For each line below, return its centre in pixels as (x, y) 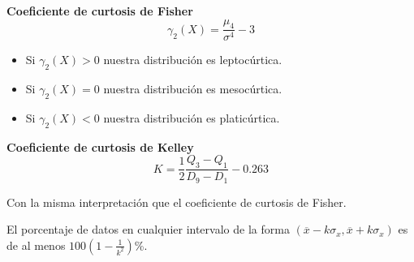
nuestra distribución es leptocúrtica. (193, 60)
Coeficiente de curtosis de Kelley (100, 146)
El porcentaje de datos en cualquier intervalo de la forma (148, 229)
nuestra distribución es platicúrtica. (192, 118)
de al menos (36, 245)
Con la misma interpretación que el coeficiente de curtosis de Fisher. (177, 202)
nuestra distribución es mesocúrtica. (193, 89)
